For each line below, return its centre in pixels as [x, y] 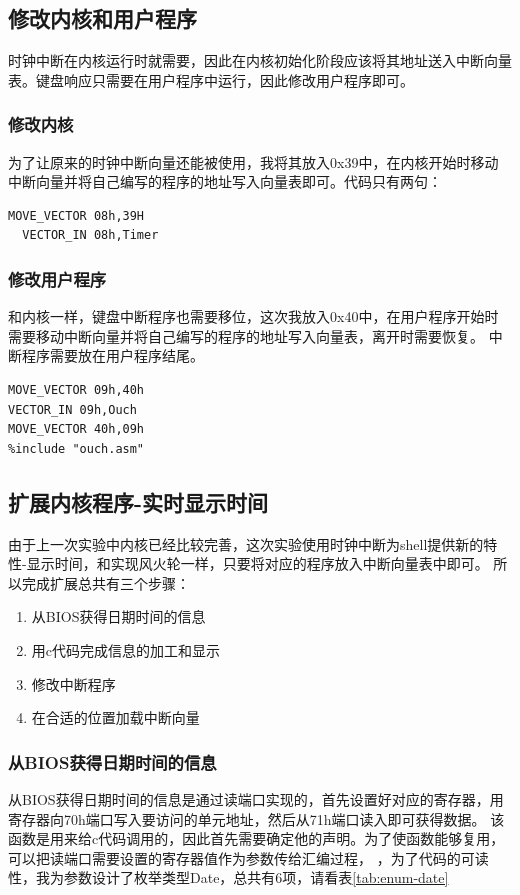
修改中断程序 [73, 683]
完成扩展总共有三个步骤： [105, 582]
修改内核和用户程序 [102, 18]
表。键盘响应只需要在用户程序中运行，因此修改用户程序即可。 [211, 79]
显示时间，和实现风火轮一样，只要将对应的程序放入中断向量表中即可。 [257, 563]
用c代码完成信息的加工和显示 [126, 649]
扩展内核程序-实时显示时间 [138, 501]
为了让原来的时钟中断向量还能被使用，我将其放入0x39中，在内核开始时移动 [253, 161]
